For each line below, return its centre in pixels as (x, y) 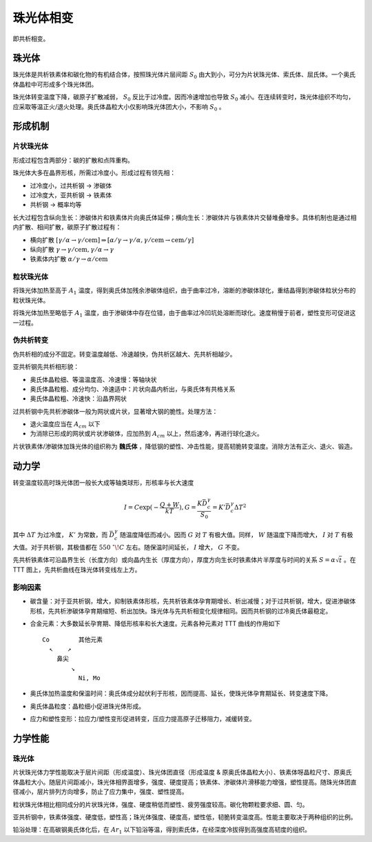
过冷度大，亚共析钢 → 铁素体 (71, 195)
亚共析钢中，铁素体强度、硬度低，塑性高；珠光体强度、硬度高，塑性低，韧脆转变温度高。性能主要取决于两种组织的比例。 (185, 816)
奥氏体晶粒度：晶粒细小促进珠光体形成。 (87, 706)
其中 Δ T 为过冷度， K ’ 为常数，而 (60, 534)
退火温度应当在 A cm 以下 (65, 425)
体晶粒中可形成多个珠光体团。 (55, 84)
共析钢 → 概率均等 (56, 205)
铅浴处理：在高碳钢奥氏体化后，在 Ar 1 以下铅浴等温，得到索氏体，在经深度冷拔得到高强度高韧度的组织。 (162, 831)
